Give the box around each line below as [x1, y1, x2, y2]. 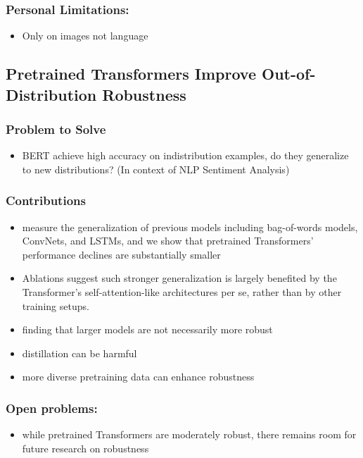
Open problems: [6, 399, 98, 416]
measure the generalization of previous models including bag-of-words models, [22, 219, 358, 234]
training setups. [22, 298, 89, 313]
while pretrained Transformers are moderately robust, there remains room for [22, 427, 357, 442]
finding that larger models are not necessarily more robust [22, 322, 273, 337]
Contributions [6, 192, 86, 209]
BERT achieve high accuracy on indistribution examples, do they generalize [22, 148, 349, 163]
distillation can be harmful [22, 345, 137, 360]
